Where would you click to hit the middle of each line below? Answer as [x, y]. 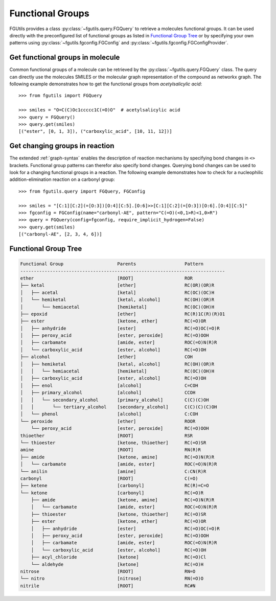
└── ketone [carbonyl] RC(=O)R [112, 493]
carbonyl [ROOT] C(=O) [109, 478]
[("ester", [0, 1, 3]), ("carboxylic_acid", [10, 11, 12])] [95, 131]
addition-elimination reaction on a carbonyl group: [62, 179]
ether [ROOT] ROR [107, 278]
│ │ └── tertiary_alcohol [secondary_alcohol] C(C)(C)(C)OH [119, 407]
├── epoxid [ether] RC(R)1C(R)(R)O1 [123, 314]
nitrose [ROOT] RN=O [108, 571]
